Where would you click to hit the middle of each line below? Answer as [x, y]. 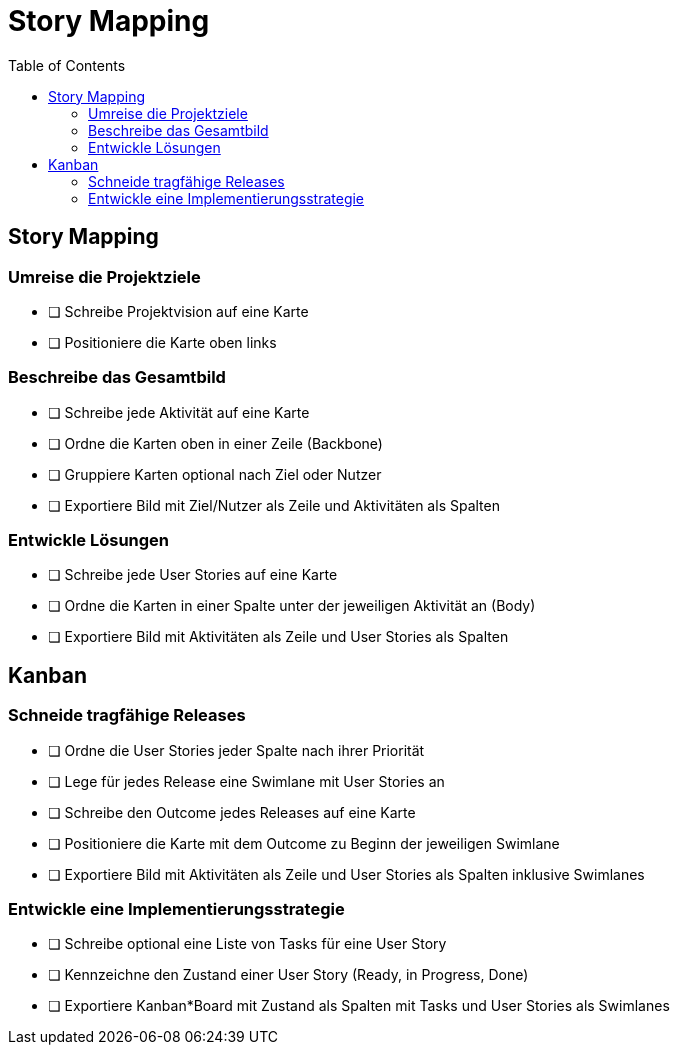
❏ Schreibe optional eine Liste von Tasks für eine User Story [247, 944]
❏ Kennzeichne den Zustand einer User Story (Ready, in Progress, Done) [288, 975]
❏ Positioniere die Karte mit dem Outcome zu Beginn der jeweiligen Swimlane [304, 843]
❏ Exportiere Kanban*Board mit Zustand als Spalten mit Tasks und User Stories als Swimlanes [359, 1006]
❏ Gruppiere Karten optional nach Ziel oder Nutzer [215, 474]
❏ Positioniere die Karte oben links [162, 342]
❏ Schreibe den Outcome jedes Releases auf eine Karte [232, 812]
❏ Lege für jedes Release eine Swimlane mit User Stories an [246, 781]
